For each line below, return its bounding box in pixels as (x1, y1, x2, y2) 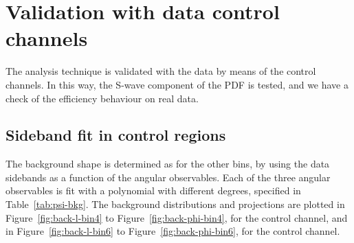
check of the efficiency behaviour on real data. (5, 91, 199, 105)
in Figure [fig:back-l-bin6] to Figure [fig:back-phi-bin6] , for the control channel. (5, 224, 340, 238)
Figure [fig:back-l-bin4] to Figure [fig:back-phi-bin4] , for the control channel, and (5, 210, 348, 224)
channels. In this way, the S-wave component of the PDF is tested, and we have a (5, 77, 349, 91)
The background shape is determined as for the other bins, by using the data (5, 157, 330, 171)
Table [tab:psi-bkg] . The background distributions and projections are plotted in (5, 197, 345, 211)
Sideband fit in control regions (5, 124, 226, 146)
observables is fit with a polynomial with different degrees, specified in (5, 183, 301, 198)
